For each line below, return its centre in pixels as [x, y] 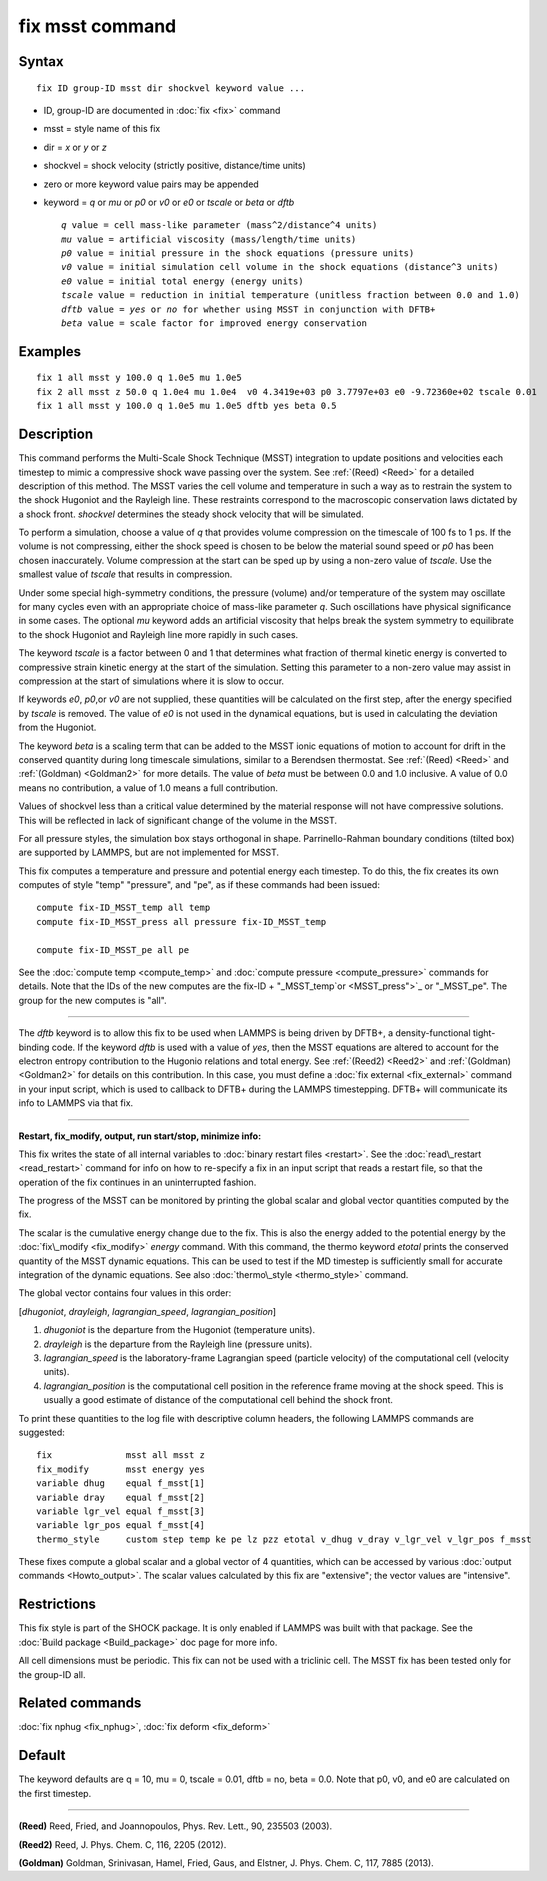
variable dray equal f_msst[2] [120, 1497]
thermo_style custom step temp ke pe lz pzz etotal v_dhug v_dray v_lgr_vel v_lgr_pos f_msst [284, 1539]
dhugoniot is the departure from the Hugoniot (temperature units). [179, 1330]
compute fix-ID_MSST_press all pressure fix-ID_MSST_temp [181, 921]
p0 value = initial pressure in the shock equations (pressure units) [238, 253]
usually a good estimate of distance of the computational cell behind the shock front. [218, 1400]
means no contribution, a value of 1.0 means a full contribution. [148, 787]
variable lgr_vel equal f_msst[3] [120, 1511]
